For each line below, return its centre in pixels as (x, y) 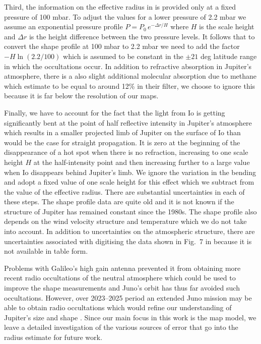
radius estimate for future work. (53, 337)
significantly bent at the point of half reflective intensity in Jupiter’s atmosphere (128, 122)
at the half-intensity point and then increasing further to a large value (142, 162)
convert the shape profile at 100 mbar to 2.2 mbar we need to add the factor (122, 46)
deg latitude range (229, 56)
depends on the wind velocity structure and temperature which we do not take (125, 221)
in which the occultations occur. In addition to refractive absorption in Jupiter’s (128, 66)
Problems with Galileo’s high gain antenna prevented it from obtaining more (122, 268)
